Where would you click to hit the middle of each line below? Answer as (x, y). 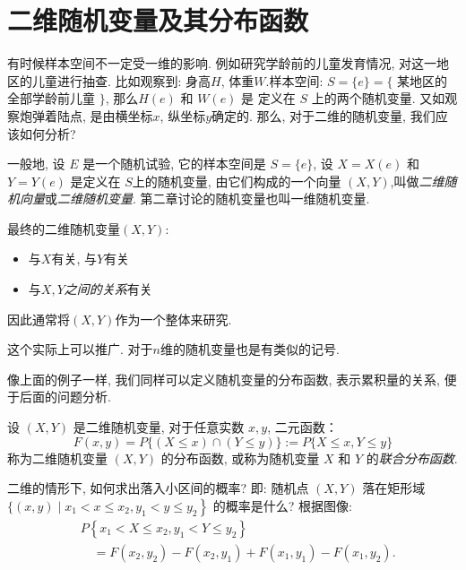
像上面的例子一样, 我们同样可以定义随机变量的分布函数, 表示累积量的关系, (224, 379)
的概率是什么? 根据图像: (282, 505)
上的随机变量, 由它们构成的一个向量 (237, 181)
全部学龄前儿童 (51, 98)
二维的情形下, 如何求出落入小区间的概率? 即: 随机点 (158, 488)
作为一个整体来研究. (173, 319)
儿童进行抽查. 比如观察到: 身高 (121, 80)
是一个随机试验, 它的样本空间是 (174, 164)
